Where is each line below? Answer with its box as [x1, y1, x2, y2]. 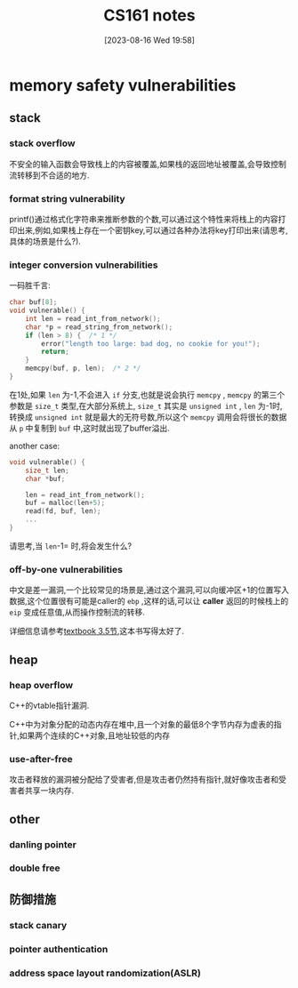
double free [9, 862, 60, 874]
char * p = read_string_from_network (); [25, 322, 173, 332]
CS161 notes [103, 5, 196, 26]
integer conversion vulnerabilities [9, 259, 158, 271]
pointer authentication [9, 943, 109, 955]
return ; [41, 348, 69, 357]
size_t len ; [25, 466, 69, 475]
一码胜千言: [9, 280, 52, 291]
